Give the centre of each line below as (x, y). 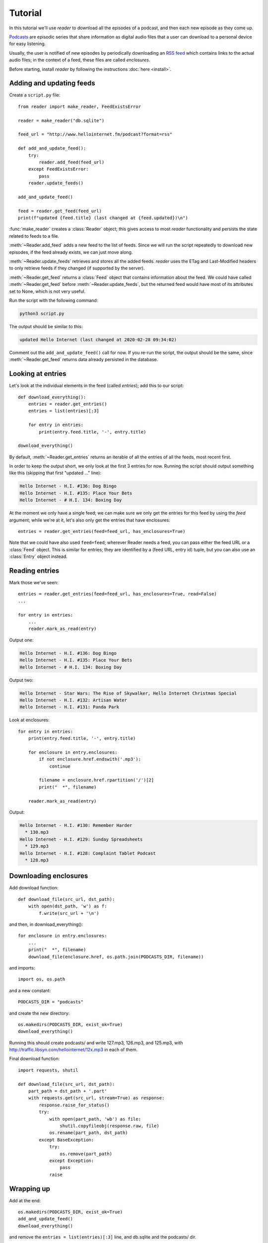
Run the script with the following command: (54, 300)
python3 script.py (42, 313)
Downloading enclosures (49, 876)
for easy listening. (28, 44)
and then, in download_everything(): (46, 924)
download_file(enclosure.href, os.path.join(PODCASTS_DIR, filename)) (116, 957)
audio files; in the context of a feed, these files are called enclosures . (80, 60)
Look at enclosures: (29, 720)
